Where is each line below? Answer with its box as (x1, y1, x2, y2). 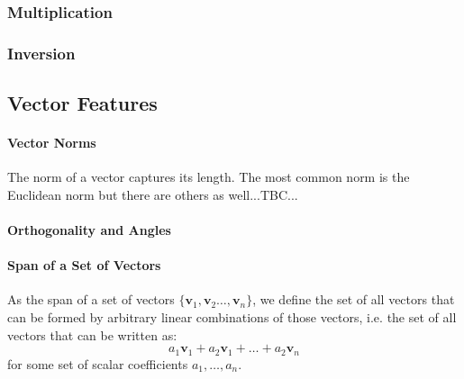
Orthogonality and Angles (7, 221, 171, 239)
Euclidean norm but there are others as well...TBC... (7, 185, 298, 203)
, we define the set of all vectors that (252, 290, 455, 309)
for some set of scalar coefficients (7, 354, 188, 373)
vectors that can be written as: (7, 325, 177, 344)
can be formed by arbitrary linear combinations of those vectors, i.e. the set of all (7, 308, 457, 327)
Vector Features (7, 89, 158, 117)
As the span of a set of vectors (7, 290, 175, 309)
